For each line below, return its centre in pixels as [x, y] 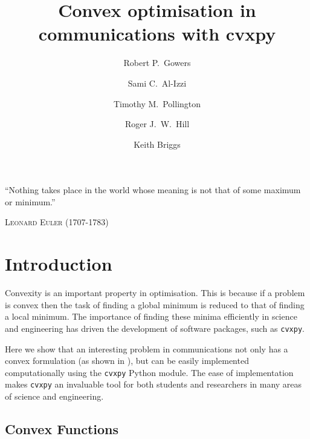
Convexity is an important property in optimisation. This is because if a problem [155, 293]
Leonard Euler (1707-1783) [57, 222]
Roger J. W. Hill [157, 124]
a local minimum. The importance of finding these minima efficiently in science [151, 316]
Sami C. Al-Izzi [157, 83]
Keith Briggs [157, 144]
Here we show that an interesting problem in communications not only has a [147, 348]
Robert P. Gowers [157, 63]
